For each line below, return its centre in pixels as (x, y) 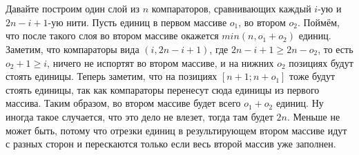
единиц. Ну (300, 103)
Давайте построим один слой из (72, 9)
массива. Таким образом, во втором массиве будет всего (123, 103)
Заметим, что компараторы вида (72, 49)
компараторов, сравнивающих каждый (231, 9)
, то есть (336, 49)
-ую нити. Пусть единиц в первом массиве (137, 22)
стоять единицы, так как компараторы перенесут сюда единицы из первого (163, 89)
